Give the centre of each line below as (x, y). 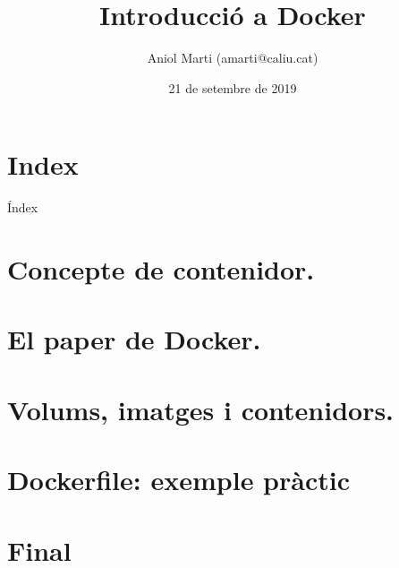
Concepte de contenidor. (161, 269)
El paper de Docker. (134, 339)
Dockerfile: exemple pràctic (178, 480)
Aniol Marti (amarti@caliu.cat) (233, 58)
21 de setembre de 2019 (233, 87)
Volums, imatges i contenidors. (201, 409)
